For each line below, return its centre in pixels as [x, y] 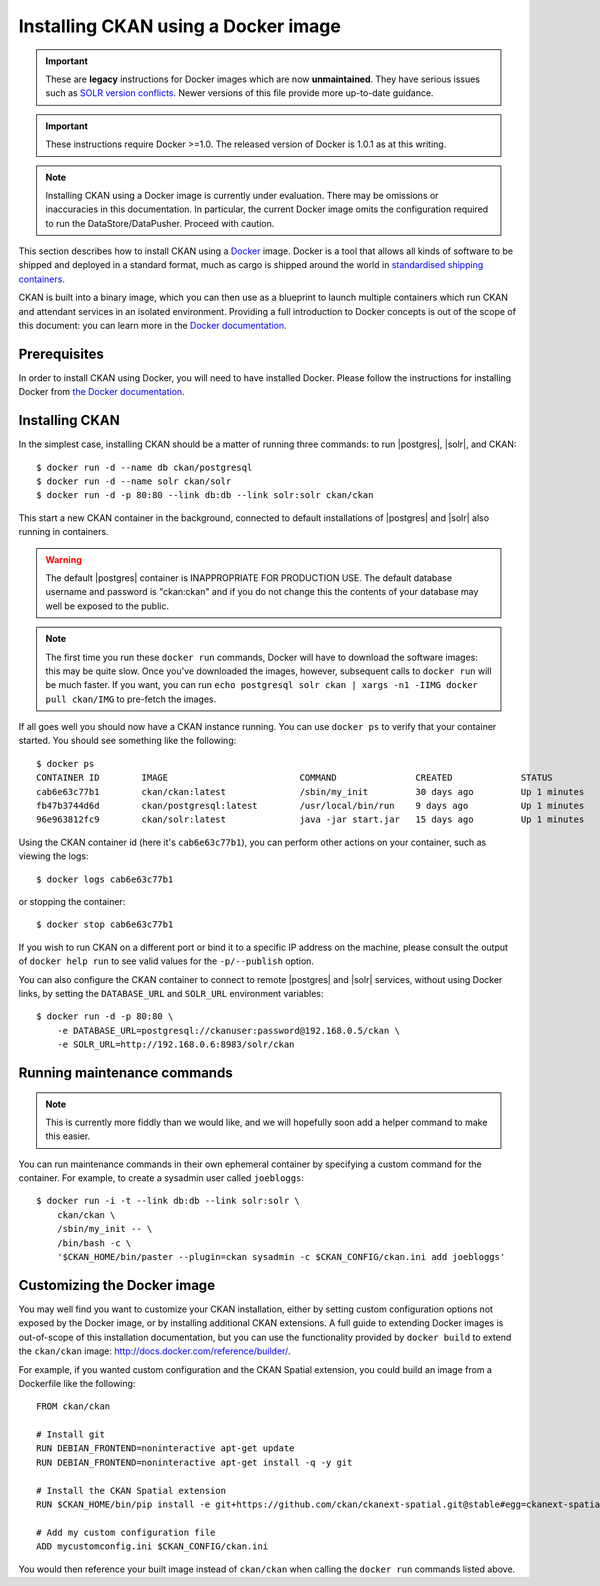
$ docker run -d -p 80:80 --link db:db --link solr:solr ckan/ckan [205, 495]
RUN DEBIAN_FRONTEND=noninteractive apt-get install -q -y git [194, 1462]
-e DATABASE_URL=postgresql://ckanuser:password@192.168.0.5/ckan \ [228, 1030]
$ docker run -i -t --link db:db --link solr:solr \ [168, 1201]
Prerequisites [61, 353]
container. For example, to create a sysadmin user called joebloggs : [161, 1178]
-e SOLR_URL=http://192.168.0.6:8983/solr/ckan [175, 1044]
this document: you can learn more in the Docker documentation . [152, 326]
